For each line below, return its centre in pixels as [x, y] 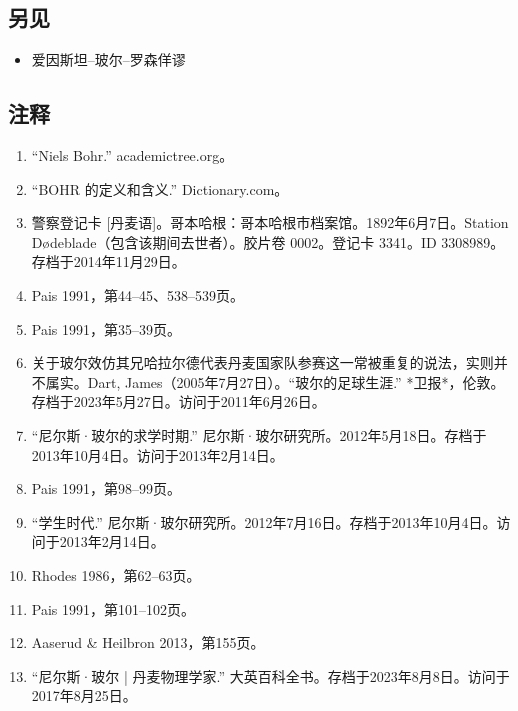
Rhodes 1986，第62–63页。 [116, 574]
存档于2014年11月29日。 [108, 261]
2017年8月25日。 [84, 695]
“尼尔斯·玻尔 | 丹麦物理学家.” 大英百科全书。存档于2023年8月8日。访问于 [270, 675]
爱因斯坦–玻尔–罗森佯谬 [108, 59]
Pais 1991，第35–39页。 [106, 328]
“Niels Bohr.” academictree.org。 [132, 155]
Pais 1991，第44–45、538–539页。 [138, 294]
